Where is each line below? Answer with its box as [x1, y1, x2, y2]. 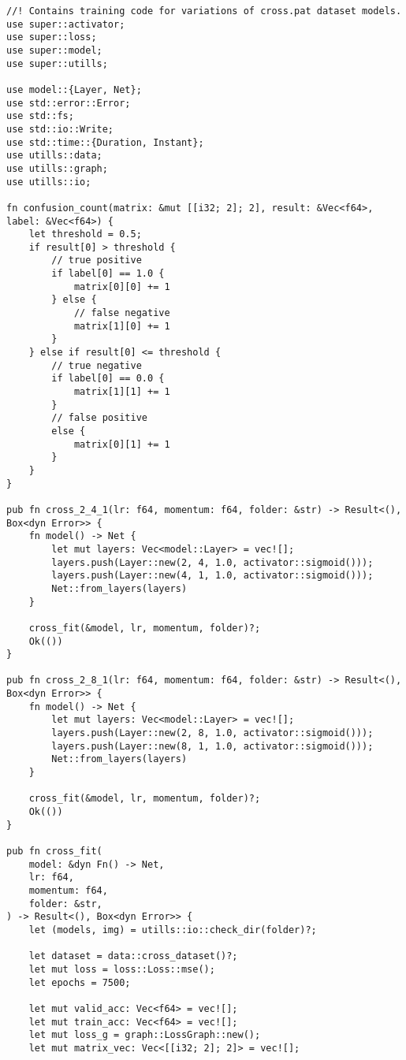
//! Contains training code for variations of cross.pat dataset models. [6, 6, 402, 17]
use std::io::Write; [6, 123, 114, 135]
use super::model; [6, 44, 102, 56]
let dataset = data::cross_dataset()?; [28, 950, 238, 962]
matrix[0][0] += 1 [73, 281, 170, 292]
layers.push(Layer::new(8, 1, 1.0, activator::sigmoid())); [51, 740, 374, 752]
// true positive [51, 255, 142, 266]
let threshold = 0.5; [28, 229, 142, 240]
